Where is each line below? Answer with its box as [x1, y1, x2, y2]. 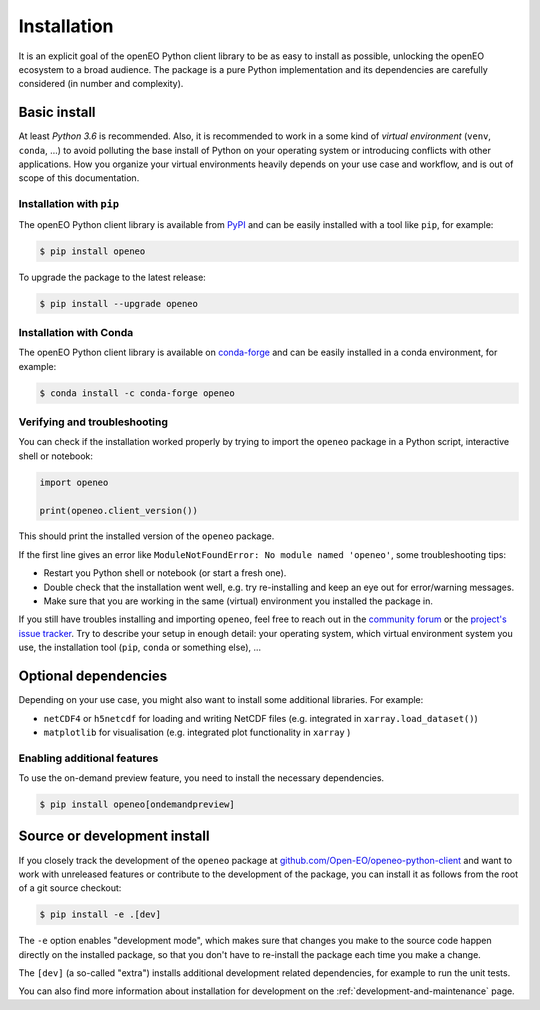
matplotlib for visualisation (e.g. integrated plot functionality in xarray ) [43, 726, 351, 738]
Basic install [18, 104, 96, 121]
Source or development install [18, 828, 210, 845]
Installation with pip [18, 197, 120, 211]
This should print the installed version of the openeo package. [18, 530, 275, 542]
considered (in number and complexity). [18, 78, 184, 90]
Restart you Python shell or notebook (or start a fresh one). [43, 567, 287, 579]
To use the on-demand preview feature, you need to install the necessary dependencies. [18, 772, 385, 784]
